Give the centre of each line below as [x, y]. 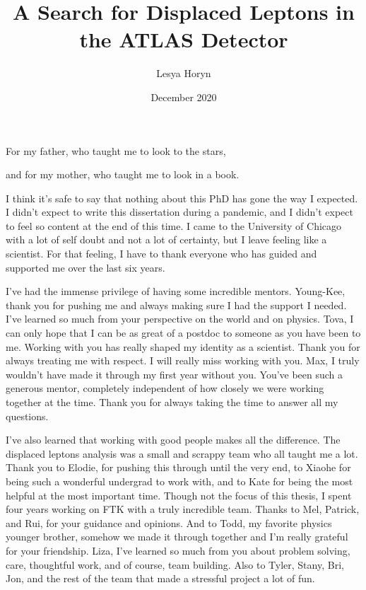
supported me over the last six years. [85, 267]
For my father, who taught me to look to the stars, [116, 150]
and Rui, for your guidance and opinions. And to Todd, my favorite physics [169, 522]
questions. [27, 416]
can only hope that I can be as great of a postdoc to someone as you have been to [183, 333]
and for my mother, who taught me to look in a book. [123, 174]
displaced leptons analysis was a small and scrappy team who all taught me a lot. [182, 453]
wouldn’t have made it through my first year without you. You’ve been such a [175, 374]
